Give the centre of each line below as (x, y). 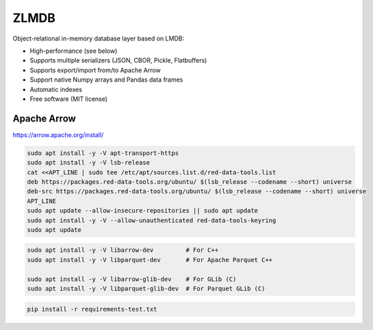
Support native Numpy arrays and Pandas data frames (106, 80)
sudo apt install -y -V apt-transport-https (103, 153)
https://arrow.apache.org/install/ (58, 134)
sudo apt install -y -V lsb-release (89, 163)
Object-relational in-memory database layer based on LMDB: (99, 38)
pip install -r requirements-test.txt (92, 309)
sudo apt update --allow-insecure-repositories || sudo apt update (143, 211)
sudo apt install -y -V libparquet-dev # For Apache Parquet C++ (150, 260)
